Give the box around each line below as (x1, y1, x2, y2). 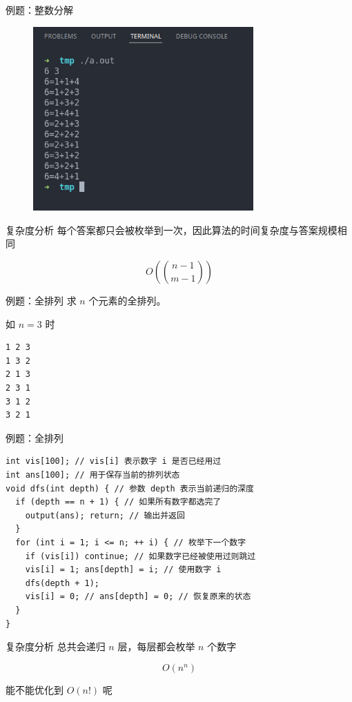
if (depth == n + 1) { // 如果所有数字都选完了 (15, 497, 222, 507)
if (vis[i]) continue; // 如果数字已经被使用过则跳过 (25, 551, 256, 561)
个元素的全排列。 (88, 293, 166, 308)
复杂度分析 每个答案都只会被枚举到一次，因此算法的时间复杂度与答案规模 (6, 222, 338, 237)
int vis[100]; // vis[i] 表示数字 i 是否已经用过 (6, 456, 222, 467)
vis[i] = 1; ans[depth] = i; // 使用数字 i (25, 565, 222, 575)
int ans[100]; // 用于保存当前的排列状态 (6, 469, 180, 480)
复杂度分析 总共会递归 (6, 639, 106, 654)
